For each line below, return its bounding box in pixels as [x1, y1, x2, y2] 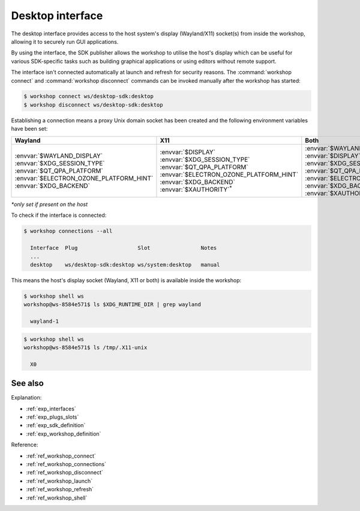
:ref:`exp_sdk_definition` [26, 422, 86, 429]
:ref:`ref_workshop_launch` [26, 477, 93, 485]
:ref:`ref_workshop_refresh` [26, 486, 94, 493]
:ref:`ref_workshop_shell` [26, 494, 88, 501]
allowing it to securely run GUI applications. [11, 38, 119, 45]
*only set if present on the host [11, 201, 88, 208]
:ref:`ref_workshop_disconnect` [26, 469, 103, 476]
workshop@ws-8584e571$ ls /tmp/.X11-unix [23, 344, 148, 351]
